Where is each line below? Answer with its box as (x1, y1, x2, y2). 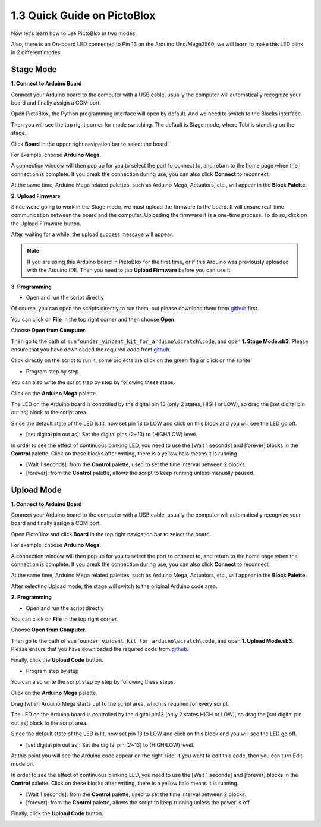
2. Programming (11, 593, 52, 600)
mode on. (11, 760, 35, 768)
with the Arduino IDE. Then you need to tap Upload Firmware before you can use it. (27, 266, 232, 273)
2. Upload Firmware (11, 192, 61, 199)
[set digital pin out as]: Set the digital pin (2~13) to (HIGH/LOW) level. (26, 741, 194, 749)
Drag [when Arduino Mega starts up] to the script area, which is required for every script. (11, 700, 229, 707)
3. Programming (11, 283, 52, 290)
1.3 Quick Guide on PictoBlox (11, 9, 156, 22)
